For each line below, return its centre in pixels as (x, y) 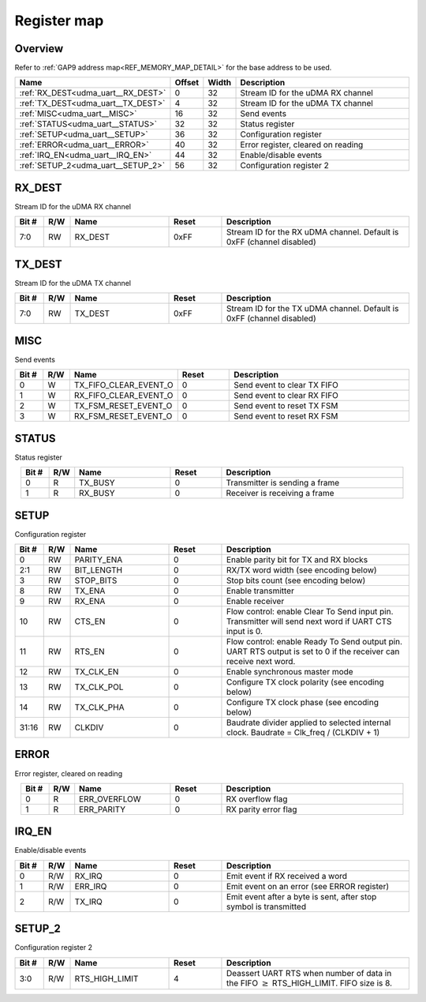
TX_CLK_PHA (99, 707)
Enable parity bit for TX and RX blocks (297, 559)
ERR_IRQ (91, 886)
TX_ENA (90, 591)
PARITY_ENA (99, 559)
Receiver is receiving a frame (280, 493)
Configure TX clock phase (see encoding (302, 702)
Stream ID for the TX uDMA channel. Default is (312, 309)
